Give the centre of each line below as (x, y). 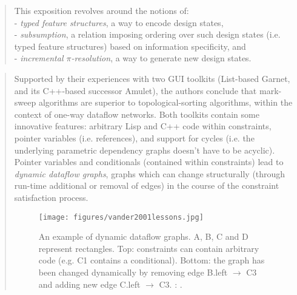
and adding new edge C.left (89, 284)
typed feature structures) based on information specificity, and (130, 46)
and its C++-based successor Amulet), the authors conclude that (135, 90)
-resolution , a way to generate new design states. (161, 58)
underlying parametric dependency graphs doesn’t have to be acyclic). (145, 150)
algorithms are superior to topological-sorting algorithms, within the (165, 102)
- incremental (39, 58)
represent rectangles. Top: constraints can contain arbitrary (149, 248)
